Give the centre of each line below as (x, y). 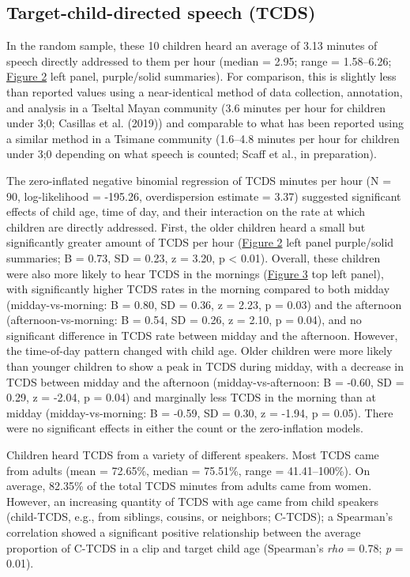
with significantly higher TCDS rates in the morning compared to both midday (198, 289)
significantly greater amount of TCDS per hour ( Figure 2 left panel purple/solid (200, 242)
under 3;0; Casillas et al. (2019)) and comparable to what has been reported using (205, 123)
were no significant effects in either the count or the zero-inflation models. (185, 428)
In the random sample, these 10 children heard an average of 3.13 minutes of (192, 45)
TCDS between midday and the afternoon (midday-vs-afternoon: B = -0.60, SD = (205, 381)
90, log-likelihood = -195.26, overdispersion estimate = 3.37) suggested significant (204, 196)
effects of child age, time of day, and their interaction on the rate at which (186, 211)
